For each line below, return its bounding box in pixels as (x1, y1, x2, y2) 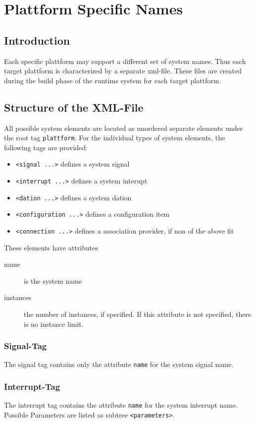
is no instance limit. (24, 318, 84, 329)
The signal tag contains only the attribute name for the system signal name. (4, 359, 234, 369)
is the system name (24, 275, 82, 286)
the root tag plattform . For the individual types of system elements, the (4, 132, 225, 143)
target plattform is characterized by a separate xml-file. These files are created (4, 65, 242, 76)
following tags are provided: (4, 142, 88, 152)
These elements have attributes (4, 242, 99, 252)
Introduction (4, 32, 70, 48)
